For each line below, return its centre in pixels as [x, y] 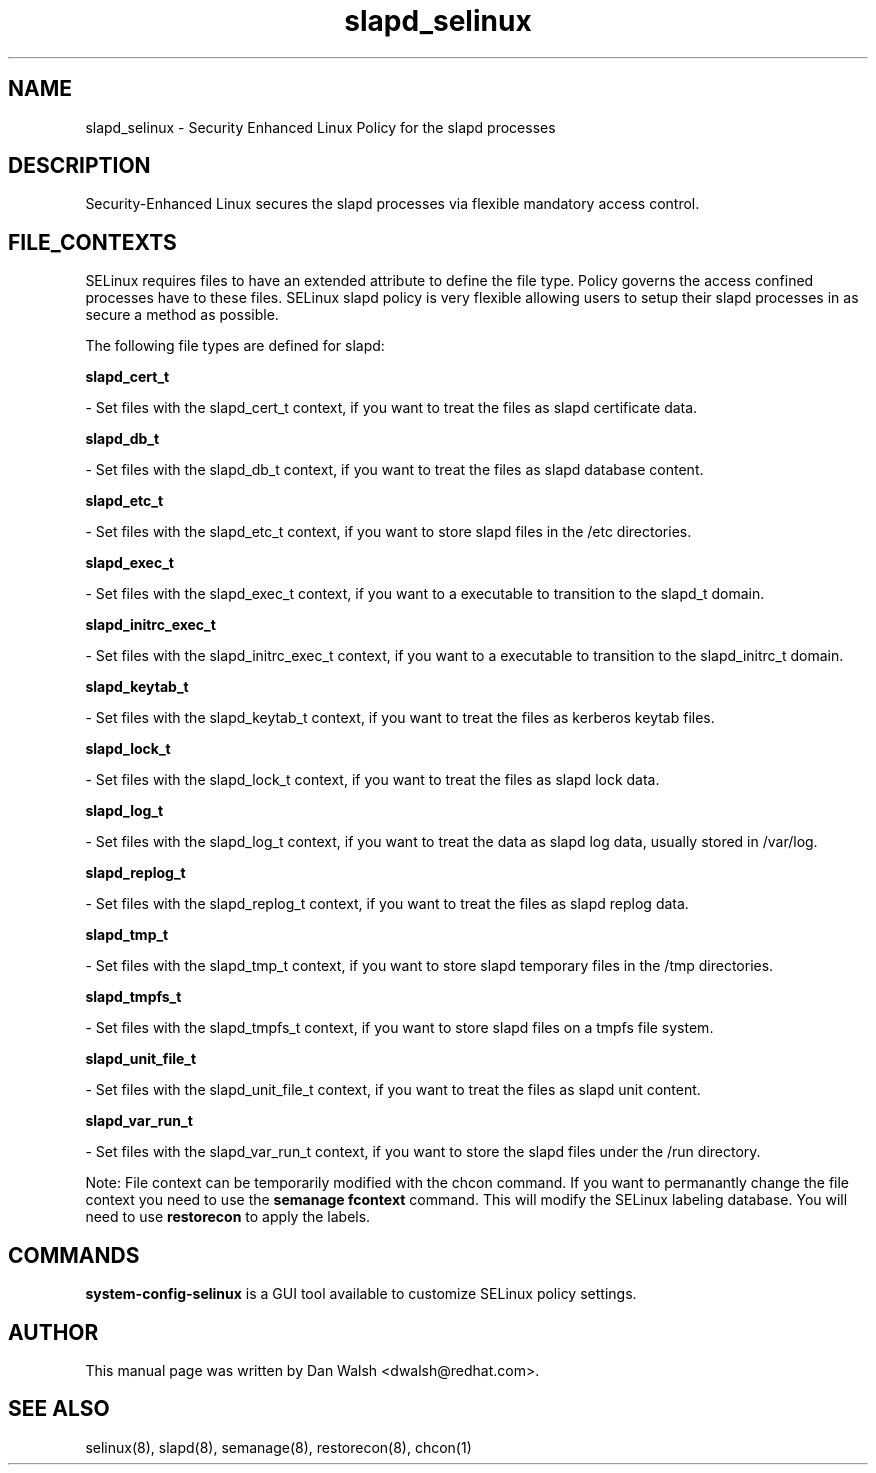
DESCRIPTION [79, 166]
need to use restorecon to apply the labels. [228, 1217]
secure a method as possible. [182, 315]
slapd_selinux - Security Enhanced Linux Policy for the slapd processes [320, 127]
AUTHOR [53, 1332]
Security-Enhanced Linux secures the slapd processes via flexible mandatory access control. [392, 204]
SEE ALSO [59, 1409]
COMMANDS [74, 1255]
